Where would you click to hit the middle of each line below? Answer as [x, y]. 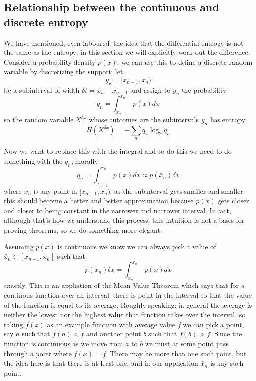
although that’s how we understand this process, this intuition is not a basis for [124, 220]
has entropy [228, 119]
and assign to [150, 89]
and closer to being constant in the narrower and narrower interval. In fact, [118, 210]
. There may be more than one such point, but [176, 353]
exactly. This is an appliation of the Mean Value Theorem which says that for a [124, 285]
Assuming [19, 246]
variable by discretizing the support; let [64, 71]
